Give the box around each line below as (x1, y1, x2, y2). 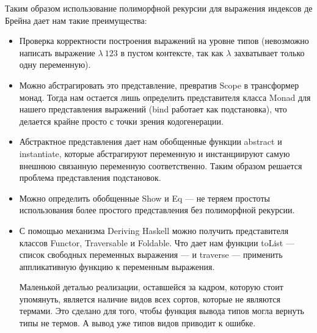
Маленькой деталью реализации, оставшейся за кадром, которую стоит (19, 280, 283, 293)
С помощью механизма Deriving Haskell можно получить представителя (19, 224, 289, 236)
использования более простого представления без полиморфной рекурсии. (19, 203, 295, 216)
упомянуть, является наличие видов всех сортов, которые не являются (19, 292, 280, 305)
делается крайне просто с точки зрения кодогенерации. (19, 114, 224, 127)
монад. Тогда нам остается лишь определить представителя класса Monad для (19, 90, 311, 103)
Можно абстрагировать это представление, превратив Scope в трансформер (19, 78, 299, 91)
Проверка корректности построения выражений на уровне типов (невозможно (19, 34, 309, 47)
